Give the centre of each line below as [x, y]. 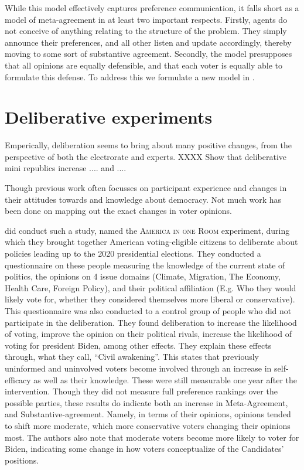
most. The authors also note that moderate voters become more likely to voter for [152, 437]
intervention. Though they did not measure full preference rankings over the [141, 391]
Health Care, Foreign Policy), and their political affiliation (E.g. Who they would [151, 287]
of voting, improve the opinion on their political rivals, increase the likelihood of [148, 334]
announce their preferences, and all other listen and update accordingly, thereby [148, 42]
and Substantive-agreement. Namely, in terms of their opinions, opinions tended [148, 414]
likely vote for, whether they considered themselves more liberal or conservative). [150, 299]
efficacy [18, 379]
